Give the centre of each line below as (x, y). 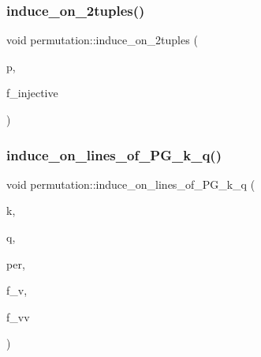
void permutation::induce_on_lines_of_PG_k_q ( (131, 184)
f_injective (32, 93)
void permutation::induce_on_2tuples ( (102, 40)
